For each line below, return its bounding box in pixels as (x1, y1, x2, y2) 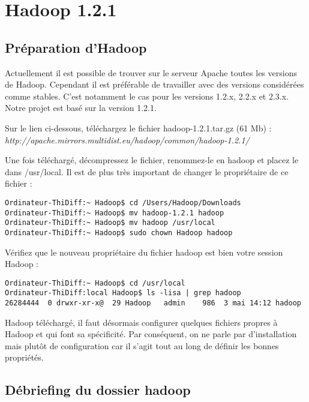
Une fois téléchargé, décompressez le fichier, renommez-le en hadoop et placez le (5, 154, 299, 166)
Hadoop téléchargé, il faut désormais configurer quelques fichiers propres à (5, 316, 278, 328)
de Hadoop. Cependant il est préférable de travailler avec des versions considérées (5, 78, 304, 91)
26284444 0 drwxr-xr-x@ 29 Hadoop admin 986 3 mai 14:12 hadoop (5, 299, 301, 308)
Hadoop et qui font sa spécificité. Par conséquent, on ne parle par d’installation (5, 328, 297, 340)
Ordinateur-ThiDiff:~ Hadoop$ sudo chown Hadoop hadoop (5, 228, 233, 237)
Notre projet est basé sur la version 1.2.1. (5, 101, 157, 114)
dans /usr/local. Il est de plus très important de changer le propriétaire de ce (5, 165, 289, 178)
